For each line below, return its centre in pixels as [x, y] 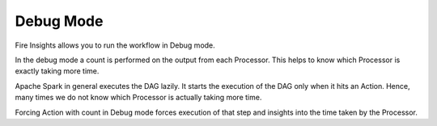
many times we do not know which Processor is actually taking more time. [138, 98]
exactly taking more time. [57, 71]
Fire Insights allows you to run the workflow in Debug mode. [115, 45]
